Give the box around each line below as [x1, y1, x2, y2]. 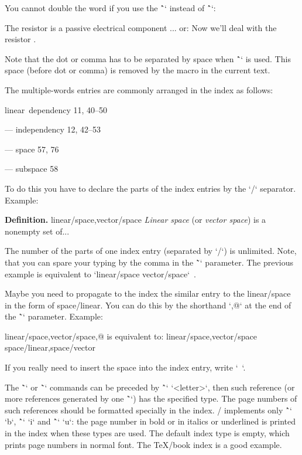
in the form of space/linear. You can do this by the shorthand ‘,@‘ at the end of [5, 298, 291, 311]
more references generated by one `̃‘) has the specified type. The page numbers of [5, 392, 297, 405]
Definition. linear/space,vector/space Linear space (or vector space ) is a [5, 213, 266, 226]
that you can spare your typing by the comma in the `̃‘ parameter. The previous [5, 256, 294, 268]
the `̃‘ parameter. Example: [5, 310, 103, 322]
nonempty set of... [5, 225, 70, 237]
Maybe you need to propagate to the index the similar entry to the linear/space [5, 287, 291, 300]
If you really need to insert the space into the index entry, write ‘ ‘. [5, 361, 246, 373]
